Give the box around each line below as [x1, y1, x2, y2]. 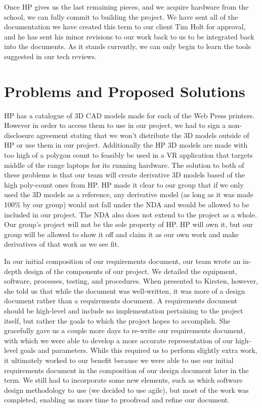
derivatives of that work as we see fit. [4, 239, 119, 249]
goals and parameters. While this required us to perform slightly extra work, [20, 345, 257, 355]
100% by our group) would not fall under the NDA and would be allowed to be [4, 199, 249, 210]
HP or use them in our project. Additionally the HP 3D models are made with [4, 140, 248, 150]
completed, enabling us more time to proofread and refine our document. [4, 394, 230, 405]
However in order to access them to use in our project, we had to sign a [4, 120, 226, 130]
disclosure [4, 129, 34, 140]
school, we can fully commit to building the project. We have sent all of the [4, 11, 238, 22]
